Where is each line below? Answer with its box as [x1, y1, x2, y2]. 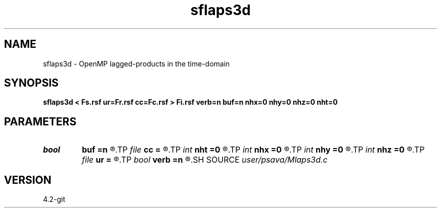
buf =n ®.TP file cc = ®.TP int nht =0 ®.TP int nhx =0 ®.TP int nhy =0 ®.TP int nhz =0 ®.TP [82, 145, 425, 155]
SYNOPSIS [4, 77, 59, 90]
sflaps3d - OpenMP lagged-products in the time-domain [43, 59, 230, 68]
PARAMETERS [4, 115, 77, 128]
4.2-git [43, 195, 65, 204]
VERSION [4, 173, 52, 186]
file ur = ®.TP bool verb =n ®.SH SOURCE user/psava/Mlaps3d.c [82, 155, 328, 165]
